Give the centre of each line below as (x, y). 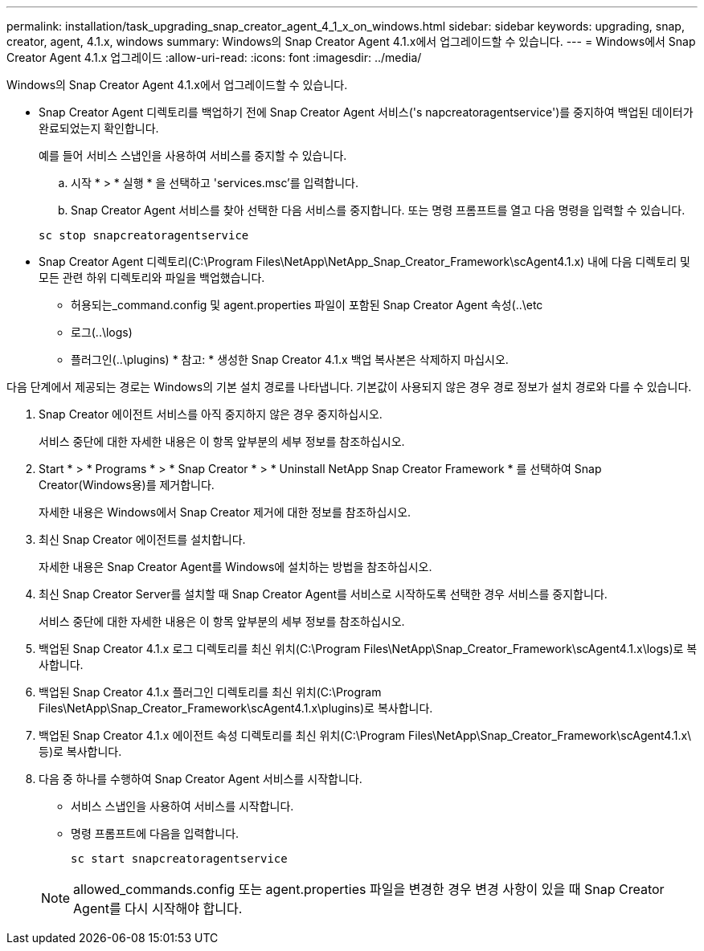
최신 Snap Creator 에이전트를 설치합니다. (142, 539)
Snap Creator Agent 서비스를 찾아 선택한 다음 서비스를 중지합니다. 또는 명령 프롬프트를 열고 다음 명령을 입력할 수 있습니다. (378, 210)
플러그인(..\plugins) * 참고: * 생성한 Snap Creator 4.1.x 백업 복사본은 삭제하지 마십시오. (290, 359)
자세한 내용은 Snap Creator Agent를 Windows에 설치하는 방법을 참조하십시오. (235, 567)
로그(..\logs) (102, 332)
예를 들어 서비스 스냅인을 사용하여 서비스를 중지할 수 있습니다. (193, 155)
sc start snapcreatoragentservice (179, 859)
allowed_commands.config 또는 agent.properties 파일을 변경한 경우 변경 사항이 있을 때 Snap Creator (369, 889)
